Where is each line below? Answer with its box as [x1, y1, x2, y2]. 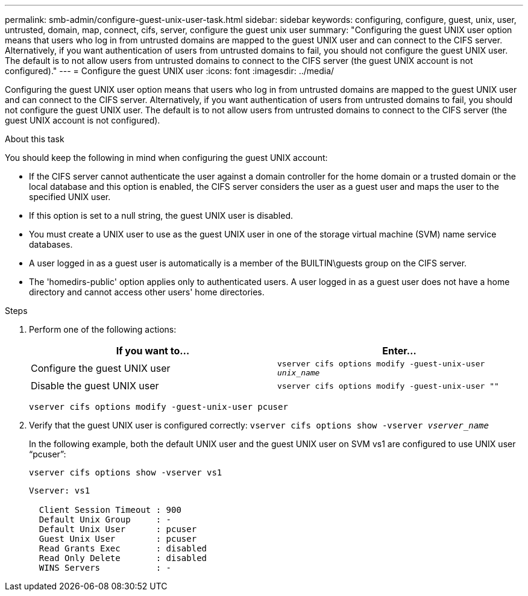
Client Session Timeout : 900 [39, 505, 181, 515]
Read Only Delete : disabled [39, 553, 207, 563]
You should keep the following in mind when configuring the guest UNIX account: [5, 152, 328, 163]
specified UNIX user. [29, 192, 111, 202]
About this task [5, 134, 64, 144]
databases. [29, 239, 73, 249]
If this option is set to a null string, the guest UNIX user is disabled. [29, 210, 294, 221]
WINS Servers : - [39, 563, 172, 572]
